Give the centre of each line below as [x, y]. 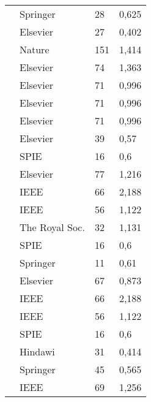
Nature [35, 49]
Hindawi [37, 351]
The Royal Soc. [52, 227]
